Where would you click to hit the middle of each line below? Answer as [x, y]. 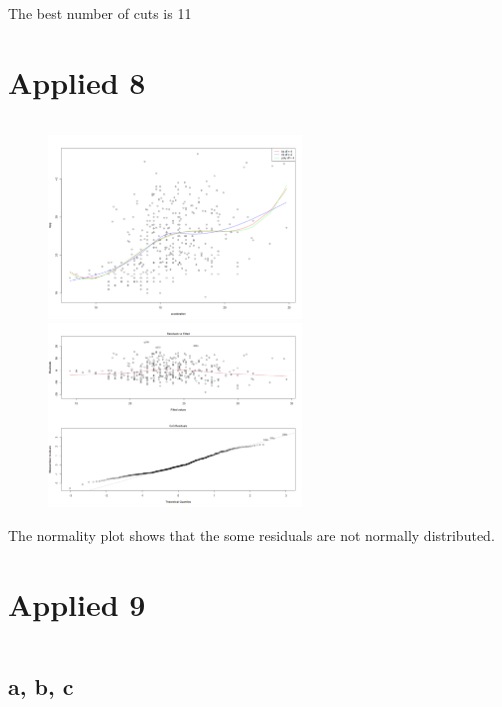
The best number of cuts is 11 [100, 13]
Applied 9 [77, 603]
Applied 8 [77, 81]
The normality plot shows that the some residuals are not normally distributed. [251, 535]
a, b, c [41, 686]
